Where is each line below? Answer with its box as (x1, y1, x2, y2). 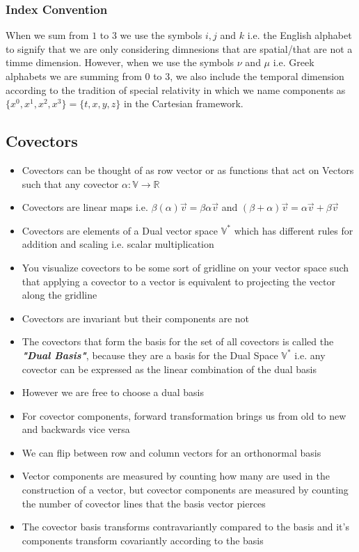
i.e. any (294, 347, 326, 362)
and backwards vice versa (22, 422, 130, 436)
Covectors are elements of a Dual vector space (22, 223, 218, 237)
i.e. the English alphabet (247, 28, 352, 42)
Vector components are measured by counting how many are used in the (22, 468, 330, 483)
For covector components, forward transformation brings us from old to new (22, 408, 346, 423)
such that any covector (22, 176, 119, 191)
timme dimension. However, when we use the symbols (6, 55, 234, 70)
